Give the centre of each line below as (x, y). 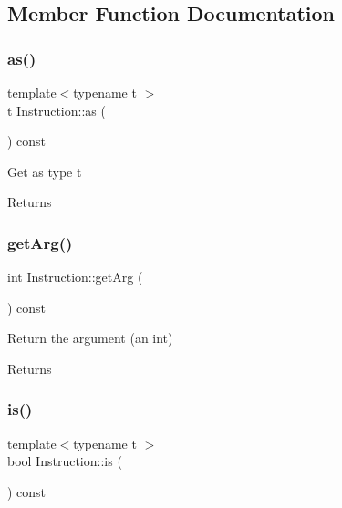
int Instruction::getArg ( (75, 277)
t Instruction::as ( (57, 110)
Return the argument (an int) (90, 338)
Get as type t (45, 171)
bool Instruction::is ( (65, 461)
